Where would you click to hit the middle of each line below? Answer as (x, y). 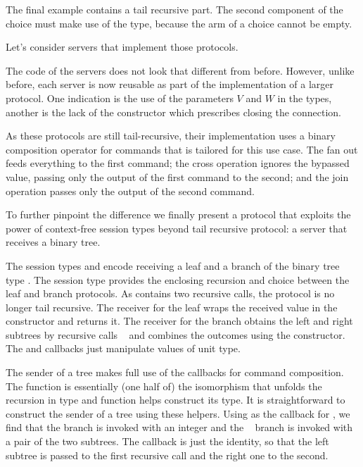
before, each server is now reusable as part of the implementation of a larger (170, 84)
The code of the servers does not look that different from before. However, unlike (180, 70)
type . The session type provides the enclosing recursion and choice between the (178, 279)
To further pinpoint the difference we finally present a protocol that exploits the (178, 214)
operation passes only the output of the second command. (130, 191)
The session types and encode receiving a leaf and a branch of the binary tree (173, 265)
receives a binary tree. (53, 242)
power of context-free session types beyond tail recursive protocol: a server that (177, 228)
